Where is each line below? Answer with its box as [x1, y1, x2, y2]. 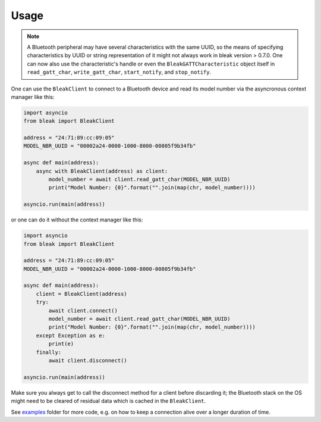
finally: [36, 349, 62, 355]
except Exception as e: [36, 332, 105, 339]
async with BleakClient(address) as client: [36, 167, 168, 174]
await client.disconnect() [48, 357, 127, 364]
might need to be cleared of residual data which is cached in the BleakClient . [11, 398, 206, 405]
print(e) [48, 340, 74, 348]
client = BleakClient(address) [36, 290, 127, 297]
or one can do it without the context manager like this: [11, 216, 143, 223]
